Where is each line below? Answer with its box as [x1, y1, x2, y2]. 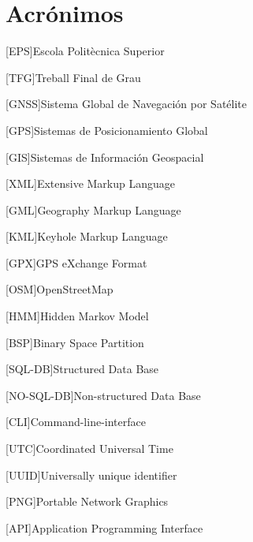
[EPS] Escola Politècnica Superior [6, 43, 165, 59]
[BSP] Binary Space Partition [6, 334, 144, 350]
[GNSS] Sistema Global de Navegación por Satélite [6, 95, 247, 112]
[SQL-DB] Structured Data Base [6, 361, 159, 377]
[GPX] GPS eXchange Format [6, 254, 147, 271]
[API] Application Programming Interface [6, 519, 203, 536]
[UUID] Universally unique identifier [6, 466, 177, 483]
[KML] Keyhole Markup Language [6, 228, 168, 245]
